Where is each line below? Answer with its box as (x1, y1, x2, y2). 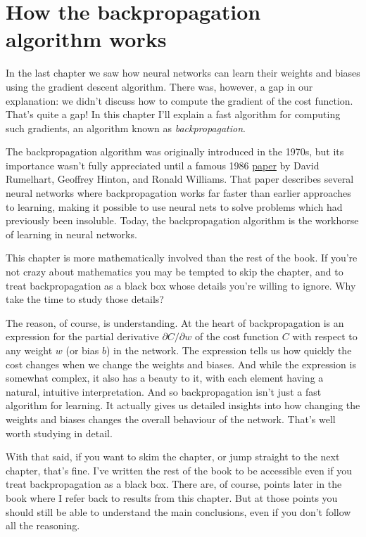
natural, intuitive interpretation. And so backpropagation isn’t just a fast (6, 384, 322, 399)
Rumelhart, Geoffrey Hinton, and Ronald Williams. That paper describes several (6, 172, 354, 186)
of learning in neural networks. (6, 226, 137, 241)
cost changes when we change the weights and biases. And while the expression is (6, 356, 356, 371)
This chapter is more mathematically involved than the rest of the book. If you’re (6, 250, 358, 265)
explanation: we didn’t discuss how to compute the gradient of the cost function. (6, 93, 353, 108)
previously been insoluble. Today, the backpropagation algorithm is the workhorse (6, 213, 359, 228)
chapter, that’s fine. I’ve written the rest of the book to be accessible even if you (6, 462, 352, 477)
